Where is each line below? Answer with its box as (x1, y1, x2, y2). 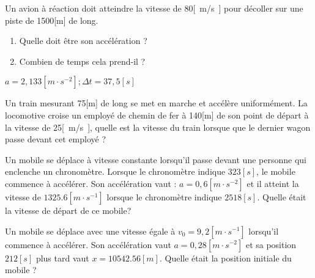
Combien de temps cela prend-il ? (19, 54, 146, 67)
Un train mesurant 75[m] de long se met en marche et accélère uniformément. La (5, 97, 308, 109)
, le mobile (256, 165, 295, 178)
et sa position (245, 238, 297, 251)
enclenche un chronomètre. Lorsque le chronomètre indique (5, 165, 226, 178)
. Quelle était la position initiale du (159, 251, 292, 264)
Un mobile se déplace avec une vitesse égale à (5, 224, 176, 237)
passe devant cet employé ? (5, 133, 106, 145)
